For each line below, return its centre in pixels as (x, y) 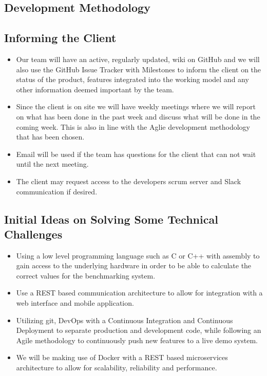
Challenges (33, 234)
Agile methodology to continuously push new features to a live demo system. (137, 340)
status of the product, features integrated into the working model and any (132, 79)
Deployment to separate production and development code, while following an (139, 330)
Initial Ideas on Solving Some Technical (111, 219)
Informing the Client (60, 38)
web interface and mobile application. (75, 303)
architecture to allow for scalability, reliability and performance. (117, 368)
